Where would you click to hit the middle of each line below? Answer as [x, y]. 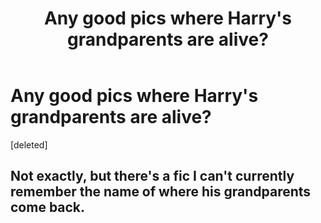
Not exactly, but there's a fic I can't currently [152, 176]
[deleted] [29, 144]
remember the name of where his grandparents [161, 192]
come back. [48, 207]
